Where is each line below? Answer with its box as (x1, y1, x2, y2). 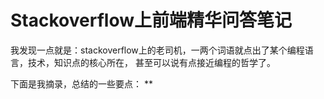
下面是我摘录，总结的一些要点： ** (10, 77, 153, 90)
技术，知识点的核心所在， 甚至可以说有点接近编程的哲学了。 (27, 56, 276, 68)
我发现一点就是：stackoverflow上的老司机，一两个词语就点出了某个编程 (10, 44, 305, 56)
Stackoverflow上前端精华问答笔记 (10, 9, 292, 32)
